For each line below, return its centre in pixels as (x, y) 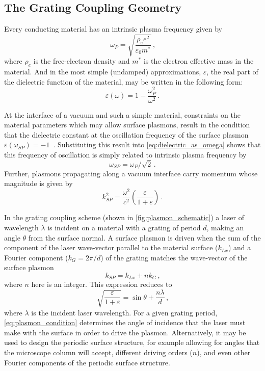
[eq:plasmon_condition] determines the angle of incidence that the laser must (125, 322)
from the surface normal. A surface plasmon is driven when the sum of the (144, 237)
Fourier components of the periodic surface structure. (87, 362)
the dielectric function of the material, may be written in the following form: (124, 81)
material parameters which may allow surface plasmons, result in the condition (127, 125)
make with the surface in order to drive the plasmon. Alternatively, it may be (125, 332)
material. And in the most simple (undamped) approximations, (103, 72)
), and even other (224, 352)
